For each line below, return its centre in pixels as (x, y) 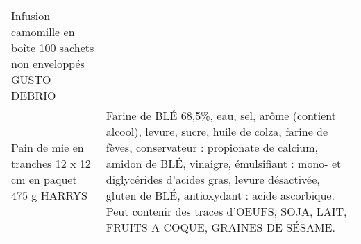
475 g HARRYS (49, 195)
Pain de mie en (48, 147)
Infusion (31, 16)
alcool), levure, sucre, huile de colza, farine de (217, 131)
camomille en (43, 32)
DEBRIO (34, 95)
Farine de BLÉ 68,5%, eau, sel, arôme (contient (221, 115)
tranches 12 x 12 (51, 163)
